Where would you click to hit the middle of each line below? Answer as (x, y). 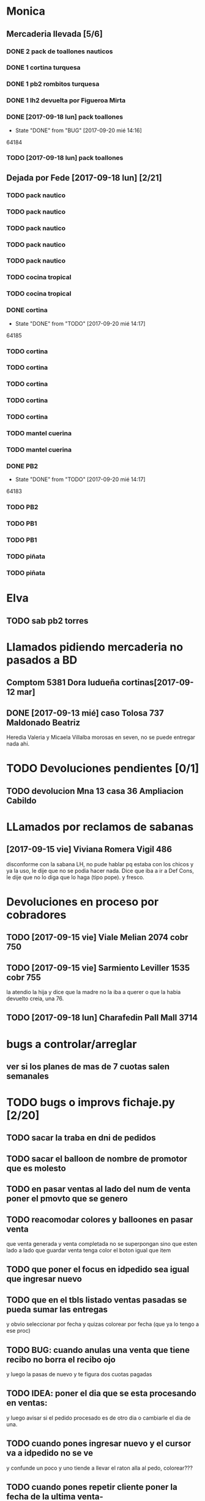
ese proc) (18, 1331)
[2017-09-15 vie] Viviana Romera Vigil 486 (89, 849)
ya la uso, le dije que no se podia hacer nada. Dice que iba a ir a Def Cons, (100, 870)
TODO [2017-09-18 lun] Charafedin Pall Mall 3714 (102, 1018)
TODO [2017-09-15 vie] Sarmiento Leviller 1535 (98, 968)
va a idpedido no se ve (50, 1453)
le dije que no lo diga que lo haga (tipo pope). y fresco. (76, 877)
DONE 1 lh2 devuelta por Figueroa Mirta (66, 100)
